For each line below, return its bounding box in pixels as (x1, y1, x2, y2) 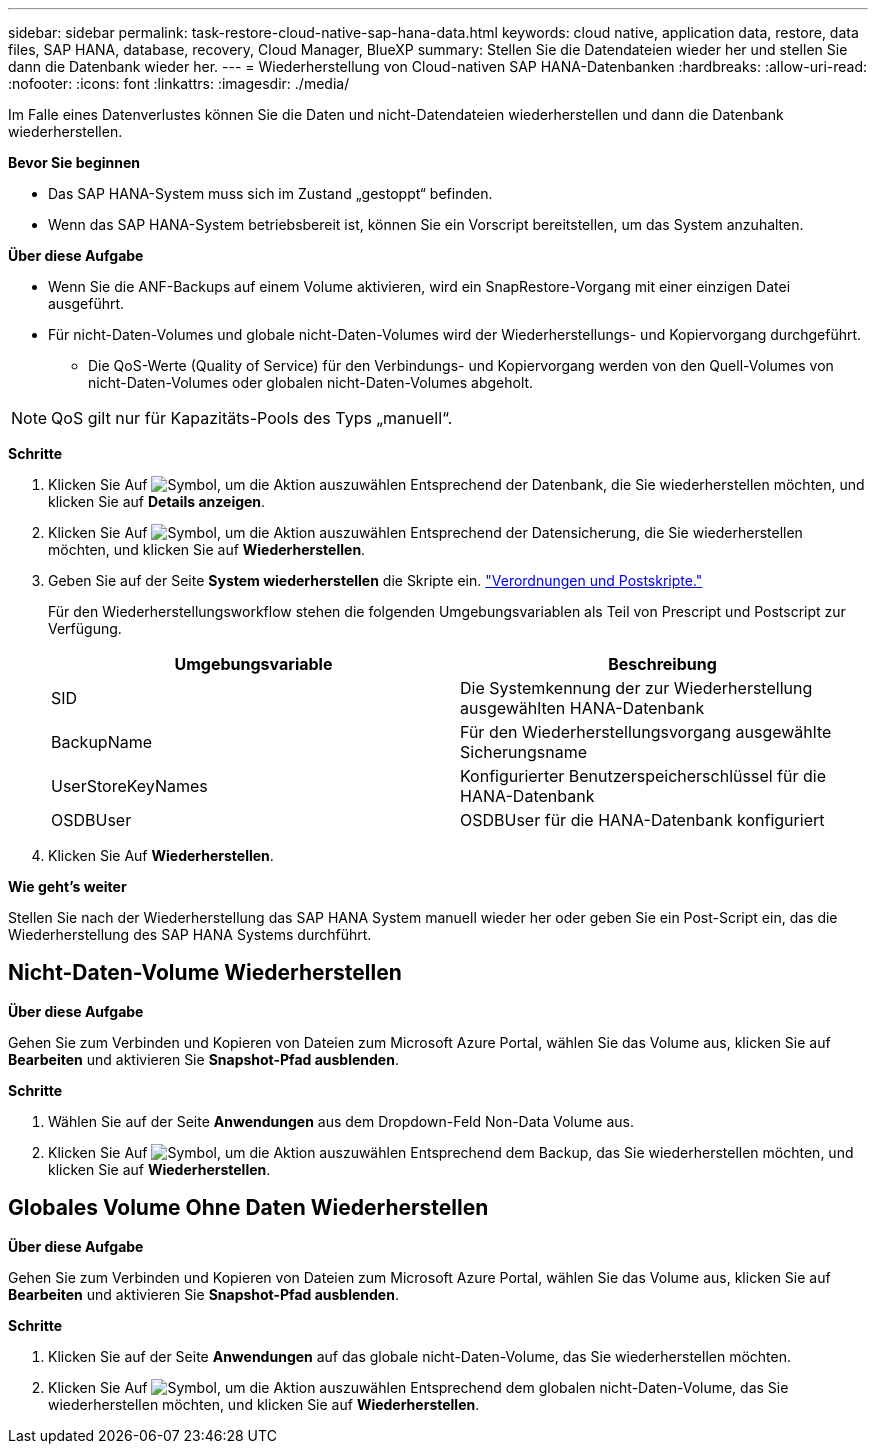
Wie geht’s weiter (8, 878, 127, 895)
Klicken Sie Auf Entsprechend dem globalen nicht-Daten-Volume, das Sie (48, 1378, 789, 1396)
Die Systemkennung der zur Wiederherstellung (460, 678, 813, 698)
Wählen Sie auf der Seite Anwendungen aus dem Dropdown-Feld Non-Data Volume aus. (48, 1112, 634, 1130)
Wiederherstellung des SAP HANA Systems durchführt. (8, 926, 372, 943)
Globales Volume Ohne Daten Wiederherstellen (8, 1195, 489, 1221)
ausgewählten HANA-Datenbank (460, 698, 705, 718)
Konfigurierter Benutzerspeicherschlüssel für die (460, 766, 826, 786)
